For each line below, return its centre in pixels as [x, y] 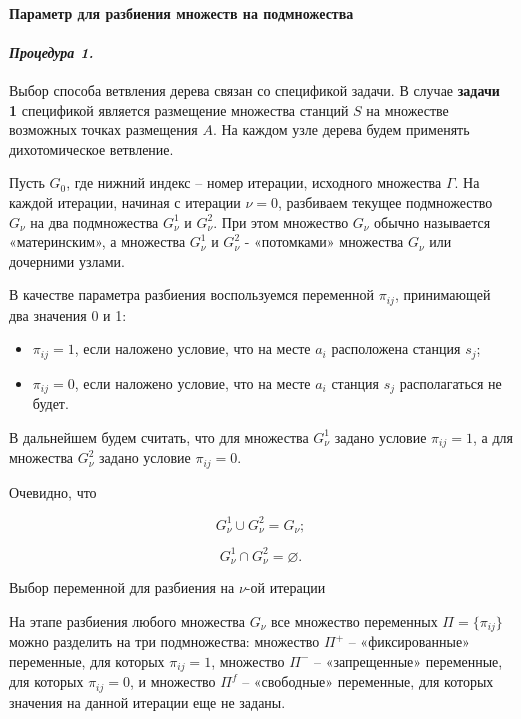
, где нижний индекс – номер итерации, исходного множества [254, 182]
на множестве [407, 109]
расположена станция [396, 348]
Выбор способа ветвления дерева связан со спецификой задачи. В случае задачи [254, 89]
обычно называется [432, 221]
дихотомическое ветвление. [91, 148]
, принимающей [442, 294]
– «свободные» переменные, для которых [368, 681]
